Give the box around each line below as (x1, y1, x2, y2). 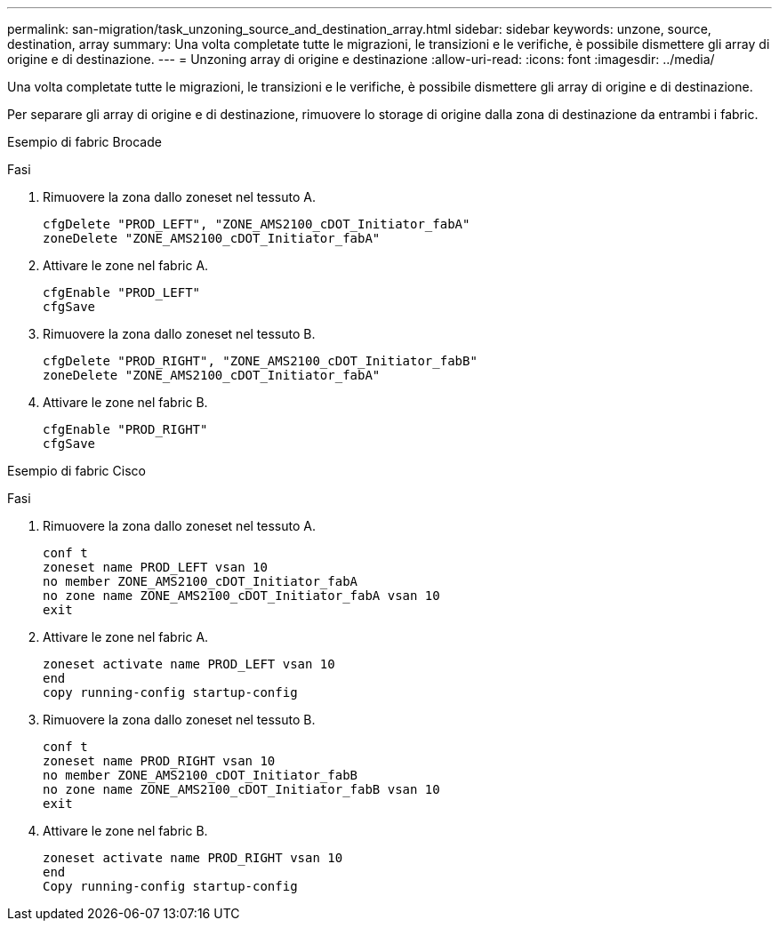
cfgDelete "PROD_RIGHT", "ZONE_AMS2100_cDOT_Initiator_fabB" (43, 354, 478, 368)
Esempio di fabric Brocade (7, 134, 162, 149)
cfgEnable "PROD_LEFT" (43, 285, 201, 300)
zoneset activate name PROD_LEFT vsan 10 (43, 657, 335, 671)
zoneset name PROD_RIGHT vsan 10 (43, 754, 276, 768)
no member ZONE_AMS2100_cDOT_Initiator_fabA (43, 574, 358, 588)
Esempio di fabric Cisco (7, 463, 146, 478)
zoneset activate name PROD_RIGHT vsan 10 (43, 851, 343, 865)
